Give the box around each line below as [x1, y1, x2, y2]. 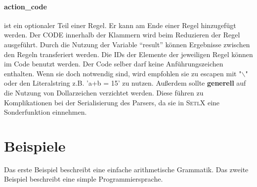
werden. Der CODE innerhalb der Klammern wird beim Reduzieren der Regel [4, 30, 240, 40]
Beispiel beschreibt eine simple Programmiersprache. [4, 174, 163, 184]
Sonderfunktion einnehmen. [4, 107, 87, 117]
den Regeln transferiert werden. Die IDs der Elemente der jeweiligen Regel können [4, 49, 253, 59]
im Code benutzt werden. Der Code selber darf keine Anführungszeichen [4, 59, 223, 69]
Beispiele [4, 135, 66, 156]
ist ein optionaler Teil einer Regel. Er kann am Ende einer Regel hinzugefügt [4, 20, 236, 30]
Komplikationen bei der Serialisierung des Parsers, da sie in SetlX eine [4, 97, 220, 107]
